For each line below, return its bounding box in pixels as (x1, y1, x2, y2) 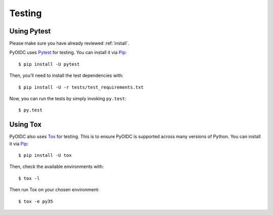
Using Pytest (9, 27, 51, 35)
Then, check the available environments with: (9, 163, 104, 169)
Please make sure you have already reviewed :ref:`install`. (9, 40, 129, 47)
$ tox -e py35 (18, 198, 53, 204)
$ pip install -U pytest (18, 61, 80, 67)
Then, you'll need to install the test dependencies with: (9, 72, 123, 78)
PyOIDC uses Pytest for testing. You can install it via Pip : (9, 50, 127, 56)
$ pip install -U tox (18, 152, 72, 158)
